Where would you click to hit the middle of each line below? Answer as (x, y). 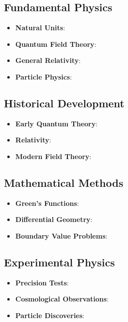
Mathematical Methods (64, 182)
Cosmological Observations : (62, 299)
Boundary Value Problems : (61, 235)
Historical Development (64, 103)
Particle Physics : (44, 76)
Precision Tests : (42, 282)
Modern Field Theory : (53, 156)
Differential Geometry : (54, 219)
